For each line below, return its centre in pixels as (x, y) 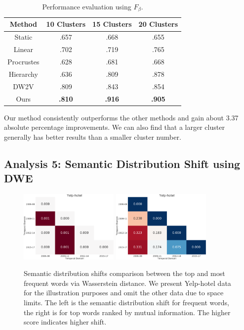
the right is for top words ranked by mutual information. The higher (127, 312)
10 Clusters (66, 24)
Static (23, 37)
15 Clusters (112, 24)
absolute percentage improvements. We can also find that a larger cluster (114, 127)
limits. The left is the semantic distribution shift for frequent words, (126, 302)
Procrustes (23, 61)
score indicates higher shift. (65, 322)
